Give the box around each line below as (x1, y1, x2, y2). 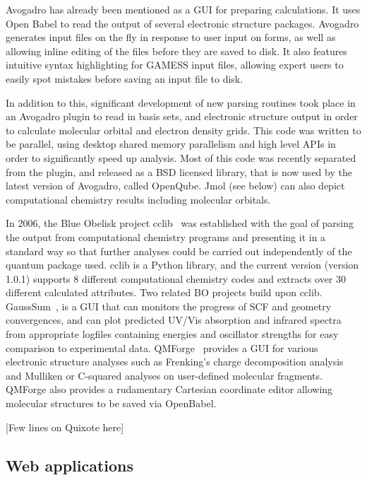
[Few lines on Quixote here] (6, 419, 124, 434)
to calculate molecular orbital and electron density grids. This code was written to (6, 122, 361, 137)
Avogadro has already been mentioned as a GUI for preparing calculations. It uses (6, 2, 361, 16)
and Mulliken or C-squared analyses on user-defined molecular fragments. (6, 368, 323, 382)
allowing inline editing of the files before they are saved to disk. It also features (6, 43, 347, 58)
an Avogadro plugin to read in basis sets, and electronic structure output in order (6, 109, 358, 124)
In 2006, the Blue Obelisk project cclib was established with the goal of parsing (6, 216, 354, 230)
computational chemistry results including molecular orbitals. (6, 192, 271, 206)
